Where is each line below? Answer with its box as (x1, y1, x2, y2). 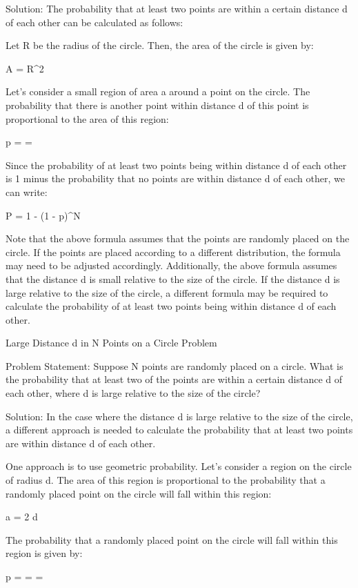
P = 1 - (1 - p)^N (6, 208, 81, 222)
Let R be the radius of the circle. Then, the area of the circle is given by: (6, 38, 314, 52)
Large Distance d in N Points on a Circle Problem (6, 335, 217, 350)
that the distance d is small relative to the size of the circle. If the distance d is (6, 271, 340, 286)
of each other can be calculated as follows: (6, 14, 183, 29)
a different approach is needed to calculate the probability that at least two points (6, 422, 353, 437)
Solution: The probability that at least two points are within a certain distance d (6, 1, 348, 15)
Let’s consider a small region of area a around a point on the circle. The (6, 84, 310, 99)
